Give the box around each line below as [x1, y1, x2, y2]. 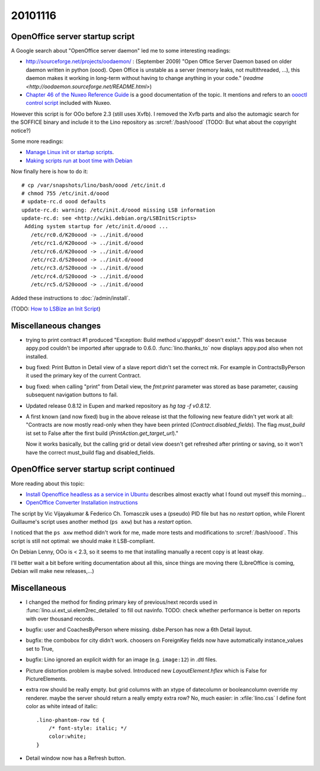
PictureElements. [25, 676, 68, 683]
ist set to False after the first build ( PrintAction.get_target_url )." [25, 430, 179, 437]
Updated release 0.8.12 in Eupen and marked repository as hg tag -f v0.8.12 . [25, 402, 212, 409]
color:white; [48, 733, 87, 740]
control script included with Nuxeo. [25, 100, 112, 107]
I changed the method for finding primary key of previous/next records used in [25, 599, 217, 606]
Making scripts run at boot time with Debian [25, 157, 133, 164]
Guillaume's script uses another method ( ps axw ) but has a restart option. [11, 519, 193, 526]
